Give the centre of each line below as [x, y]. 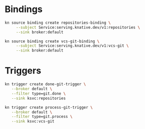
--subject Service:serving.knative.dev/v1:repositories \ [78, 27]
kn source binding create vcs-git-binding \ [52, 41]
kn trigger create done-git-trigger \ [45, 84]
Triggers [23, 71]
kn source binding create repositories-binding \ [58, 23]
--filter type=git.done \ [39, 93]
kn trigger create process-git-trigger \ [49, 107]
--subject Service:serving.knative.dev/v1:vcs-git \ [72, 46]
